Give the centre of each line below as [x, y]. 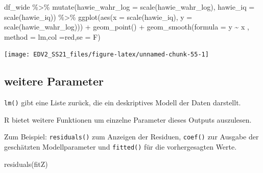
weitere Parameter [54, 81]
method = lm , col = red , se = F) [52, 36]
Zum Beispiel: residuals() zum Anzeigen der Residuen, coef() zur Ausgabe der [131, 137]
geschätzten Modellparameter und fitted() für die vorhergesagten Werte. [121, 147]
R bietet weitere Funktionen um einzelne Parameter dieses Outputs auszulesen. [128, 119]
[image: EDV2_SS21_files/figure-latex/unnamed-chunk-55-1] [106, 55]
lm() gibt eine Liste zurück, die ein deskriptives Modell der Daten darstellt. [123, 103]
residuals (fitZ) [26, 164]
